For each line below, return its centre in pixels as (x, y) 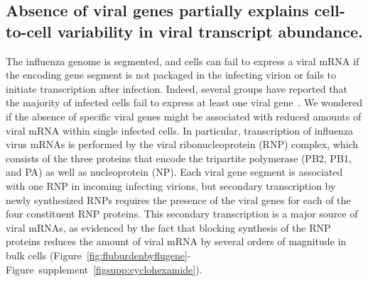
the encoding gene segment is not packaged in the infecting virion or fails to (171, 75)
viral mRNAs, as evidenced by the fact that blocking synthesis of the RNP (168, 227)
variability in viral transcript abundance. (210, 31)
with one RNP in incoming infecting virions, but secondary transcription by (171, 185)
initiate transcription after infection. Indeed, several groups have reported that (177, 88)
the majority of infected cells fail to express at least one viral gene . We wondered (184, 102)
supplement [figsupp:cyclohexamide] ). (120, 269)
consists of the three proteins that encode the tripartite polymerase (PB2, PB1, (179, 158)
